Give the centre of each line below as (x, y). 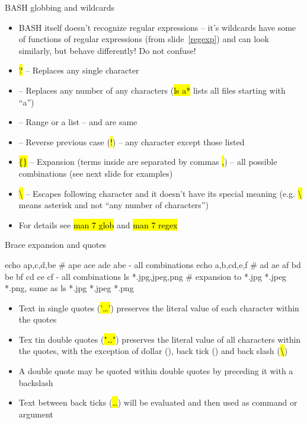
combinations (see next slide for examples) (96, 173)
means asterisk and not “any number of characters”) (113, 205)
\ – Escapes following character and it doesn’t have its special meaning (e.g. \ (160, 193)
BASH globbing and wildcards (60, 7)
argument (36, 414)
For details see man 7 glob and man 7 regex (98, 224)
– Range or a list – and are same (78, 122)
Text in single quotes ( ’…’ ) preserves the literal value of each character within (159, 307)
